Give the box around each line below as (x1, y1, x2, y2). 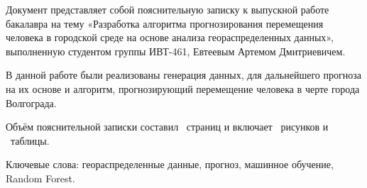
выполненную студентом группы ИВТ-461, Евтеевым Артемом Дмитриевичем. (6, 43, 346, 58)
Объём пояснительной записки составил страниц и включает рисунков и (6, 119, 329, 134)
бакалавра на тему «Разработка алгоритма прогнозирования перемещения (6, 16, 324, 31)
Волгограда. (6, 95, 57, 110)
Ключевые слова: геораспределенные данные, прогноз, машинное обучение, (6, 157, 334, 172)
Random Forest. (6, 170, 75, 185)
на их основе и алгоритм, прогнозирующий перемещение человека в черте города (6, 81, 360, 96)
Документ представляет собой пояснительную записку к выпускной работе (6, 2, 329, 16)
